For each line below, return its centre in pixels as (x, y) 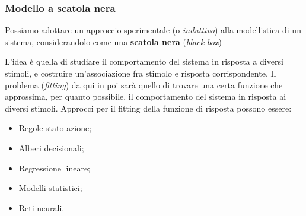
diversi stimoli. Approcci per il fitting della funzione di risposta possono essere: (148, 108)
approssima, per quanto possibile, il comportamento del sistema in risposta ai (146, 96)
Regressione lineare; (54, 168)
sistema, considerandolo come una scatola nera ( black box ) (113, 41)
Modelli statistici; (50, 188)
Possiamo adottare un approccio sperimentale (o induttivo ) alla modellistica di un (153, 30)
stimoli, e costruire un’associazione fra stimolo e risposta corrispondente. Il (141, 73)
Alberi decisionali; (51, 147)
